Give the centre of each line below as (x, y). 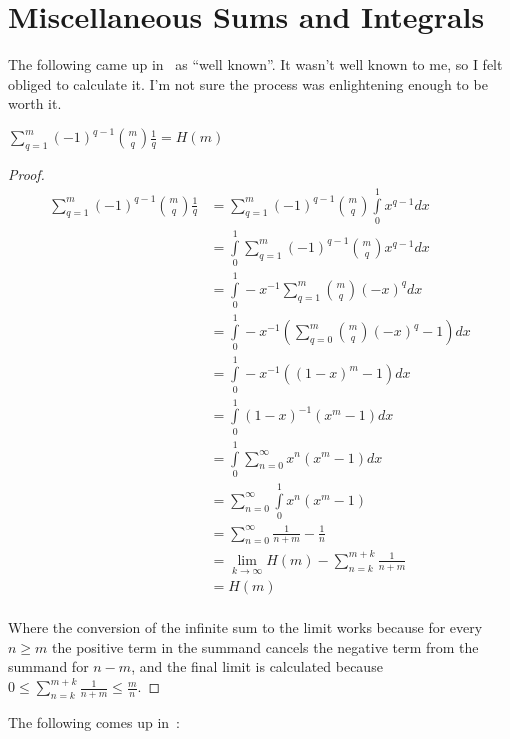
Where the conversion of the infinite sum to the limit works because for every (245, 627)
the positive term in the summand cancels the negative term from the (265, 646)
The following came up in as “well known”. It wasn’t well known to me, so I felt (255, 64)
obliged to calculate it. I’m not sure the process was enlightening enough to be (248, 83)
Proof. (26, 174)
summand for (48, 666)
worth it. (35, 103)
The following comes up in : (94, 721)
